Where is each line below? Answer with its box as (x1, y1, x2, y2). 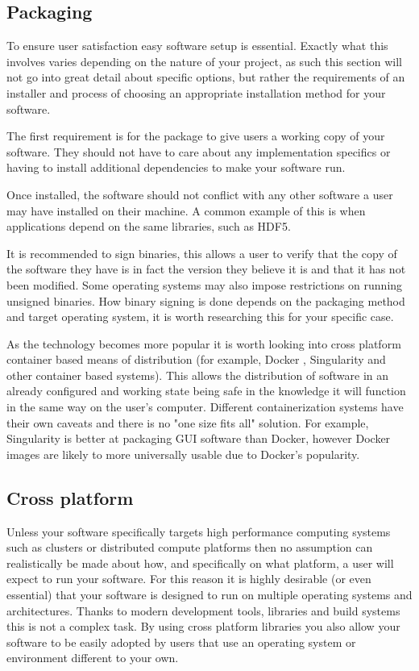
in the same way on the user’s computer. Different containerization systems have (6, 398, 404, 415)
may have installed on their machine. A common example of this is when (6, 202, 366, 219)
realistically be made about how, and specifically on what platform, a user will (6, 554, 394, 571)
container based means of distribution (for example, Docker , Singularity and (6, 351, 386, 368)
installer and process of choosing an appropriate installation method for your (6, 84, 386, 101)
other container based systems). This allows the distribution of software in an (6, 366, 389, 383)
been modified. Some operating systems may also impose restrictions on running (6, 276, 403, 293)
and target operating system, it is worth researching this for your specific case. (6, 308, 394, 325)
